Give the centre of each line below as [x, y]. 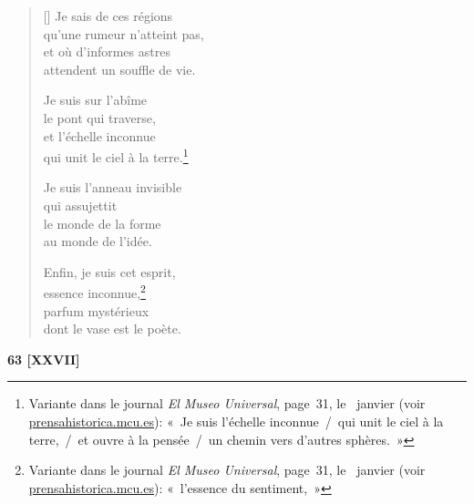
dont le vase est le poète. [112, 329]
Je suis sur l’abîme [95, 100]
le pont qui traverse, [99, 117]
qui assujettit [80, 205]
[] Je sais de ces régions [108, 15]
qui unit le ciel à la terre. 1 [116, 155]
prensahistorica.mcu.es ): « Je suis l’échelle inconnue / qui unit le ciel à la [236, 421]
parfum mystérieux [96, 310]
